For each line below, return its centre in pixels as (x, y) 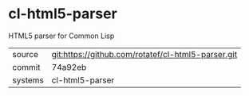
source (25, 54)
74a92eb (69, 67)
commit (26, 67)
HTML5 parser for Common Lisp (61, 36)
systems (28, 80)
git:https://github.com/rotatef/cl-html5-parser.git (144, 54)
